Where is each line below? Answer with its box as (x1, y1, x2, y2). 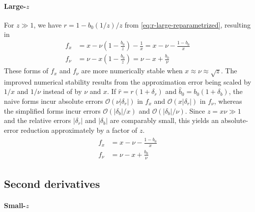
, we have (33, 19, 62, 30)
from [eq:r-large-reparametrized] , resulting (124, 19, 251, 30)
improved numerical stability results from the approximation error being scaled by (4, 76, 252, 87)
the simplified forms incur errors (4, 105, 101, 116)
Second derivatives (4, 176, 100, 191)
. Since (185, 105, 205, 116)
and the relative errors (4, 115, 71, 125)
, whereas (214, 96, 242, 106)
